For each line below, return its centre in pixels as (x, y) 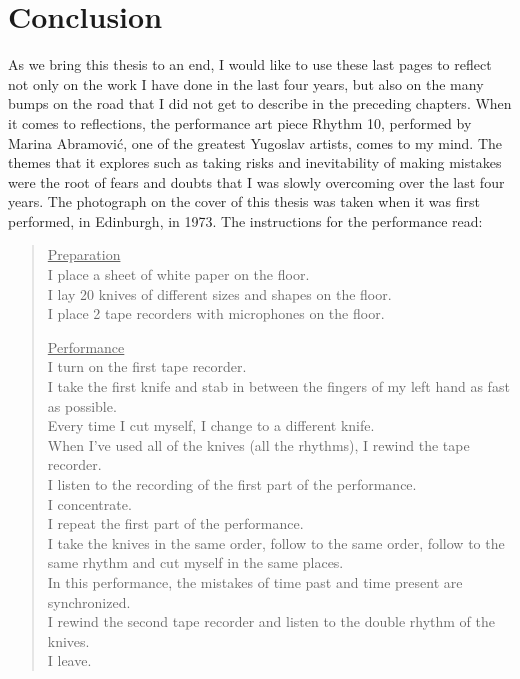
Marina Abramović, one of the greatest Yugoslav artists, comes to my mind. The (255, 142)
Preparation (84, 254)
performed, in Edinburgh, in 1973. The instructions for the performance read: (245, 220)
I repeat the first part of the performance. (175, 523)
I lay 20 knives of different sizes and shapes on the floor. (219, 293)
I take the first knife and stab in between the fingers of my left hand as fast (278, 386)
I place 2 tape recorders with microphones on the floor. (216, 313)
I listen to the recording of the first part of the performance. (232, 484)
